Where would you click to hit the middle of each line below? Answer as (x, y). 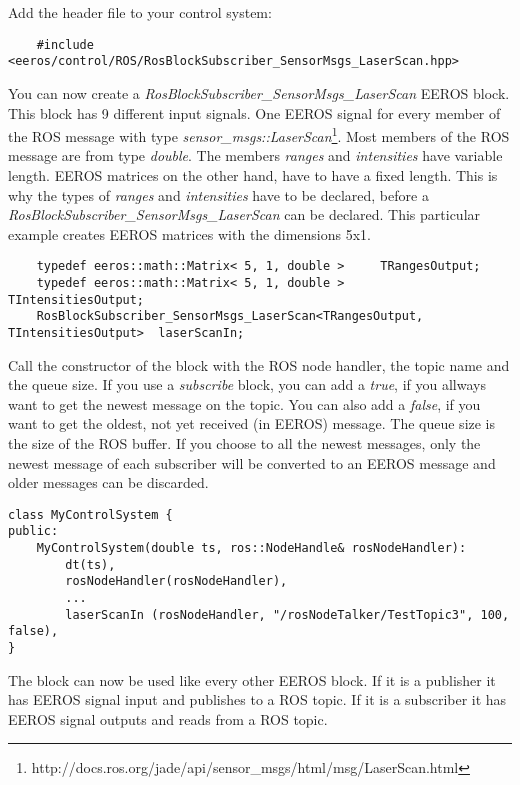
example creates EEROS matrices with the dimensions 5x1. (189, 233)
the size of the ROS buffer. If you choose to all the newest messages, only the (244, 442)
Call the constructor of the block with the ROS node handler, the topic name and (259, 364)
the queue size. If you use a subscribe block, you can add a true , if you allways (247, 384)
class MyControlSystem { (90, 514)
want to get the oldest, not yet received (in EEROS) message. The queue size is (252, 423)
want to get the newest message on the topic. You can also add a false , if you (244, 403)
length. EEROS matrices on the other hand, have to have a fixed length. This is (253, 174)
